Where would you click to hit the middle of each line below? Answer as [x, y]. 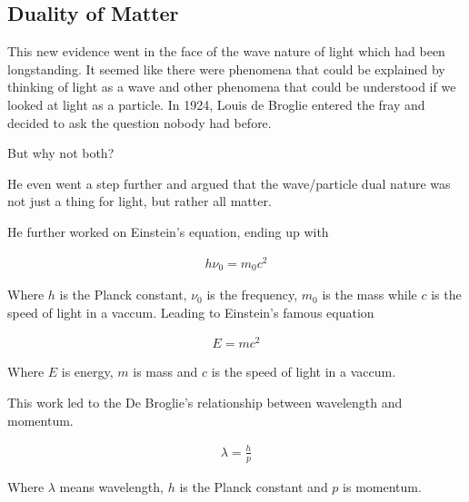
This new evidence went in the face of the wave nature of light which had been [226, 51]
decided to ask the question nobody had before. [140, 122]
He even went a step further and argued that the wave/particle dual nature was [229, 183]
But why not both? [61, 153]
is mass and [165, 372]
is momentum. [382, 486]
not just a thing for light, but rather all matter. [140, 201]
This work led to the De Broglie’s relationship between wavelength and [205, 402]
